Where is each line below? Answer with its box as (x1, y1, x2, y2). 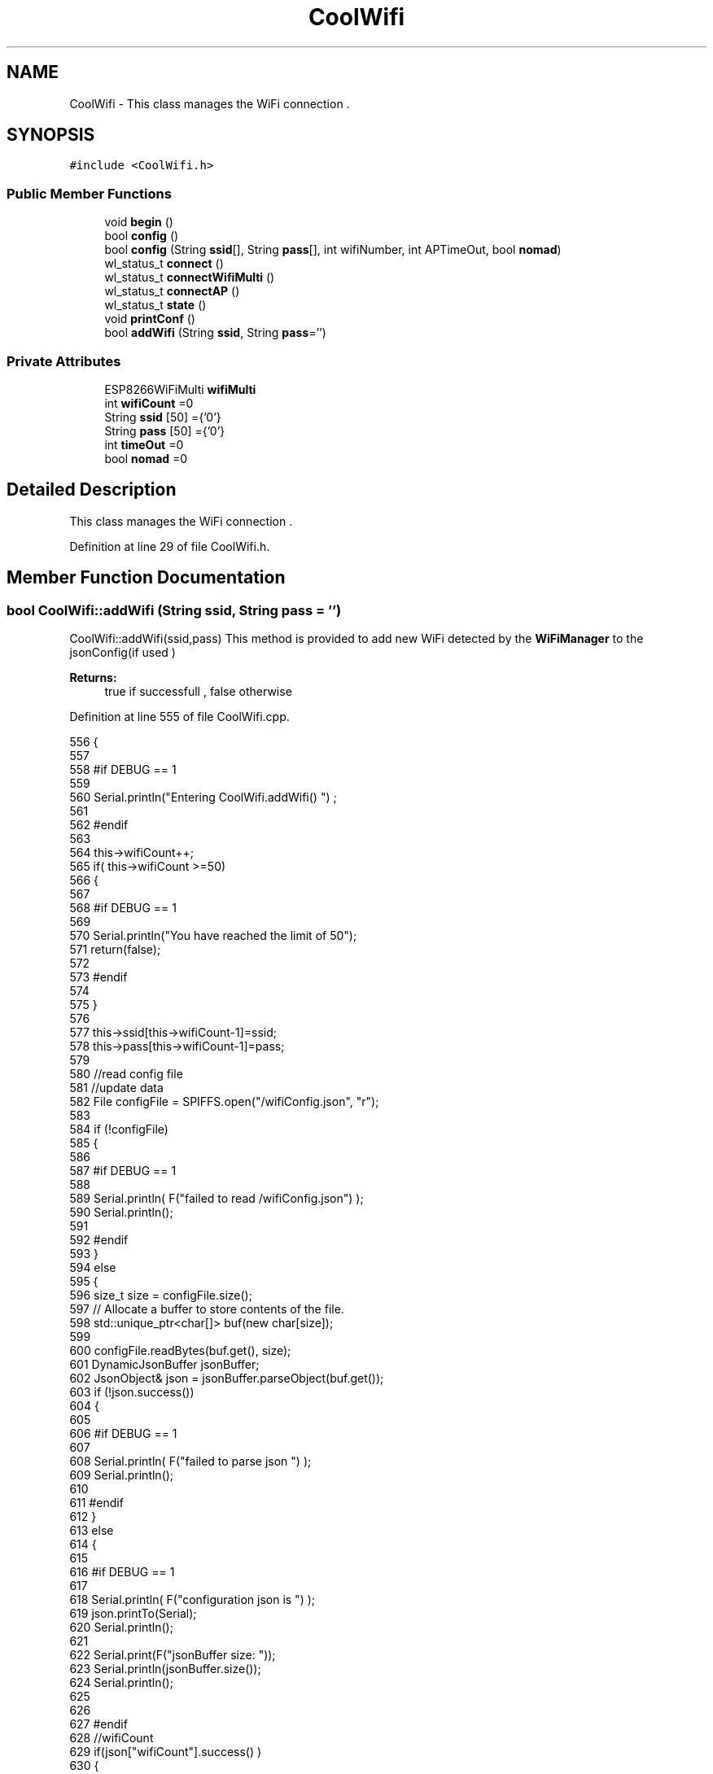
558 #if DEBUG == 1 (69, 762, 177, 776)
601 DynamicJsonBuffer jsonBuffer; (69, 1357, 260, 1371)
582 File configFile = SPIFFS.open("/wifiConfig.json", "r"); (69, 1095, 379, 1108)
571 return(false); (69, 942, 161, 956)
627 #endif (69, 1717, 128, 1731)
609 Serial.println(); (69, 1468, 174, 1482)
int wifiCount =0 (104, 395, 194, 410)
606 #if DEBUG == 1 (69, 1427, 177, 1440)
